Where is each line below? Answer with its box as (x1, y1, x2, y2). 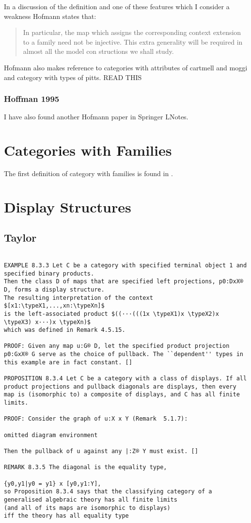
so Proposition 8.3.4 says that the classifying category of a (4, 488, 212, 495)
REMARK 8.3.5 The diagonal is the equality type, (4, 464, 167, 471)
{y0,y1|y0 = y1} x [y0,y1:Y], (4, 480, 101, 487)
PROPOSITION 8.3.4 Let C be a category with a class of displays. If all (4, 375, 247, 382)
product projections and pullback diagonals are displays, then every (4, 383, 236, 390)
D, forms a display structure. (4, 286, 105, 293)
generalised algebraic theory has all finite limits (4, 496, 177, 503)
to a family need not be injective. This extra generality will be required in (23, 36, 243, 47)
